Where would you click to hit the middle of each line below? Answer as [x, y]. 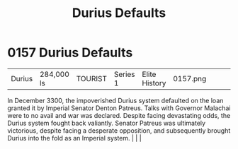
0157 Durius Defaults [70, 53]
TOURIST [92, 78]
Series [125, 74]
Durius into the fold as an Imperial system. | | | [74, 138]
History [154, 83]
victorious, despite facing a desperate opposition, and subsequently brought [119, 130]
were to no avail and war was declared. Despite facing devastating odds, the [119, 115]
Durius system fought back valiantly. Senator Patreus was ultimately [107, 123]
